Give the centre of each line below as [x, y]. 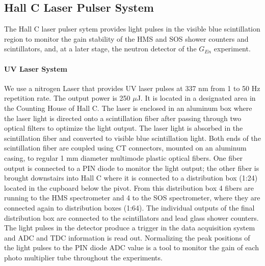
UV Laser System [36, 68]
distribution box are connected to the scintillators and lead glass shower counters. [131, 217]
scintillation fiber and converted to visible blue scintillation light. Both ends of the [132, 138]
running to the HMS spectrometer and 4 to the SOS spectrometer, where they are [132, 198]
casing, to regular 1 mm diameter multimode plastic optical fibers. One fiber [123, 157]
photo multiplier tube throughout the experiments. [83, 257]
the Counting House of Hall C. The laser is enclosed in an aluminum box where [128, 108]
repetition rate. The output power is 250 [67, 98]
